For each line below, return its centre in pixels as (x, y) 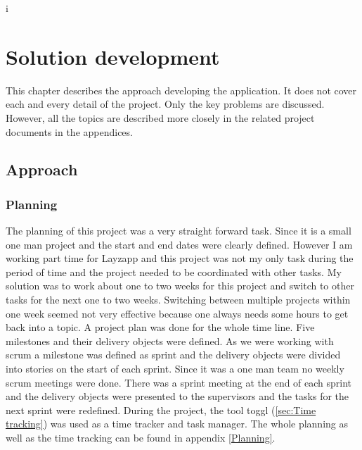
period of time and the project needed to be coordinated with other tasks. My (174, 271)
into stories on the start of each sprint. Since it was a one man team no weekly (175, 369)
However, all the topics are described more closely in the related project (160, 117)
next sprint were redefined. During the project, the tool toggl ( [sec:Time (161, 410)
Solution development (113, 56)
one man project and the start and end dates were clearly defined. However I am (179, 244)
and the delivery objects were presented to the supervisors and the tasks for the (177, 396)
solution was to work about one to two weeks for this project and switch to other (180, 286)
